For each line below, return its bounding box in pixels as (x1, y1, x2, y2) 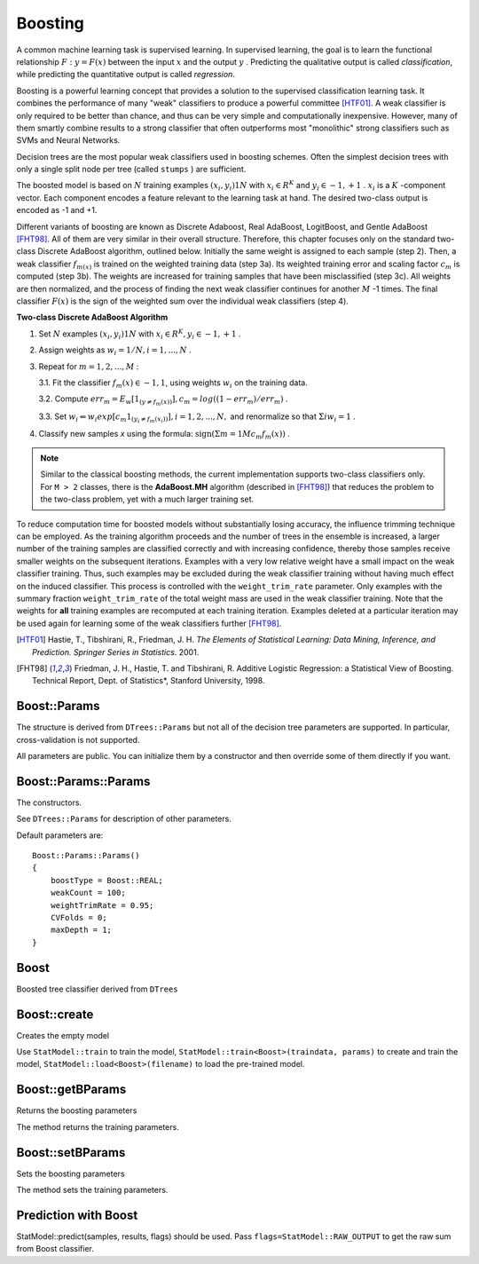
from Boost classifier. (16, 1244, 95, 1254)
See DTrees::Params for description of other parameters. (16, 813, 232, 825)
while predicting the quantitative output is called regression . (16, 69, 235, 80)
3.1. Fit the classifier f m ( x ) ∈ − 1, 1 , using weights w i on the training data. (38, 377, 308, 390)
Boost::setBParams (16, 1145, 126, 1160)
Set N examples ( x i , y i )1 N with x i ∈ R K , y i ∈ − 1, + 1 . (38, 328, 241, 341)
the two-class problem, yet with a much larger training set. (40, 494, 255, 505)
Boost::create (16, 1007, 94, 1022)
